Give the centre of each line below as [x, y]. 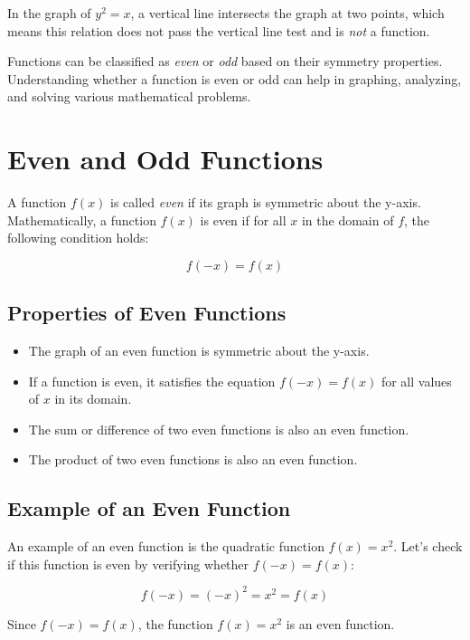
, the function [175, 623]
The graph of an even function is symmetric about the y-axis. [199, 351]
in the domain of [348, 220]
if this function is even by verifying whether [128, 564]
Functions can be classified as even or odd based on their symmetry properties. [225, 61]
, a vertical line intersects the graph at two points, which [287, 13]
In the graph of [49, 13]
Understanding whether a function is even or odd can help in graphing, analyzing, [235, 78]
